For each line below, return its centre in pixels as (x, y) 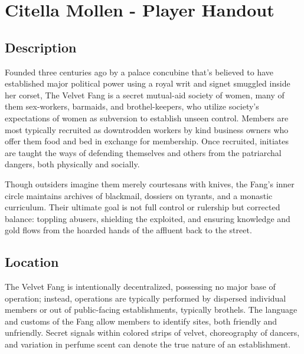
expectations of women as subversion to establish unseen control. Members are (147, 118)
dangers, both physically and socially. (72, 164)
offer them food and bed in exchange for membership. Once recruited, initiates (147, 141)
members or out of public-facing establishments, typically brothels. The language (151, 310)
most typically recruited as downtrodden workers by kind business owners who (147, 129)
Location (32, 262)
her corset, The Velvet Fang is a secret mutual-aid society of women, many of (145, 95)
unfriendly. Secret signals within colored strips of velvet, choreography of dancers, (152, 333)
